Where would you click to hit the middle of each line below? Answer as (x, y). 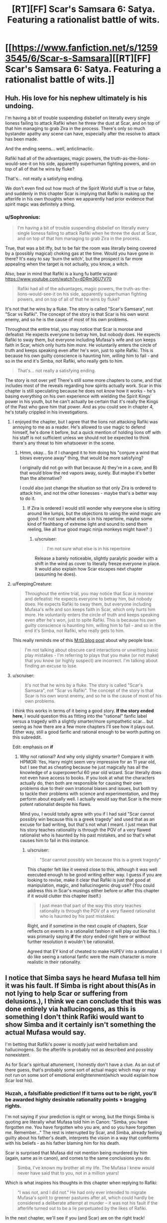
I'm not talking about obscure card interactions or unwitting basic (91, 650)
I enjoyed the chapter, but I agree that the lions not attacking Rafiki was (85, 422)
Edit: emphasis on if (33, 747)
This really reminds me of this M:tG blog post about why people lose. (83, 640)
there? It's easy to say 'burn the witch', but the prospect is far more (74, 259)
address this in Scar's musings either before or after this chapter (93, 891)
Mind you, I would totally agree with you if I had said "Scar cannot (87, 814)
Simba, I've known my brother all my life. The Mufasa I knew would (86, 1168)
